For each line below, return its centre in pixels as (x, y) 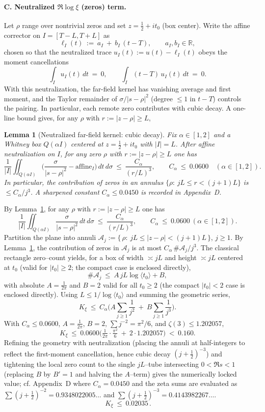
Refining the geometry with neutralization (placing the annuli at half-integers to (125, 342)
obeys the (213, 52)
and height (181, 257)
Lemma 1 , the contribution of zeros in (62, 247)
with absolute (24, 284)
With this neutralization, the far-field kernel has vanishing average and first (118, 89)
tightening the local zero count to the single (70, 364)
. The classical (218, 247)
